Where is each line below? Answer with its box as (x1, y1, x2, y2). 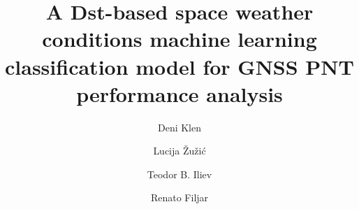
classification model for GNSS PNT (5, 52, 354, 80)
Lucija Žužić (153, 143, 206, 158)
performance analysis (76, 79, 283, 108)
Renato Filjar (150, 190, 209, 205)
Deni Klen (157, 120, 202, 134)
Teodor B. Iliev (147, 166, 212, 181)
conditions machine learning (42, 24, 317, 53)
